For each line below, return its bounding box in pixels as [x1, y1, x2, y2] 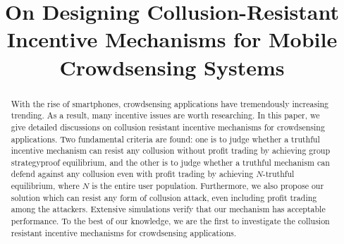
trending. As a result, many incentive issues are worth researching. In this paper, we [11, 109, 320, 121]
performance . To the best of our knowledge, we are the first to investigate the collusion [11, 215, 330, 227]
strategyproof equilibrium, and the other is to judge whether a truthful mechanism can [11, 156, 330, 168]
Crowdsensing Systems [59, 52, 285, 81]
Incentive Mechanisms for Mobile [6, 25, 338, 54]
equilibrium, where [11, 180, 80, 192]
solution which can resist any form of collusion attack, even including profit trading [11, 191, 317, 203]
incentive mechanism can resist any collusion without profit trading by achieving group [11, 145, 331, 157]
